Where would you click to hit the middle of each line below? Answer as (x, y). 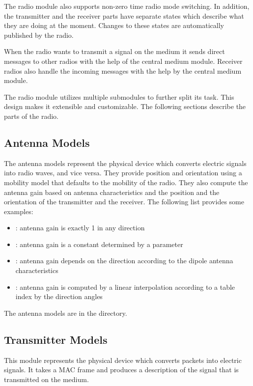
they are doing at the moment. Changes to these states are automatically (114, 25)
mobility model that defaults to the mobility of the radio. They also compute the (126, 182)
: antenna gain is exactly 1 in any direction (80, 228)
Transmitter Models (56, 339)
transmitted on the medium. (46, 379)
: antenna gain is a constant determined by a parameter (99, 244)
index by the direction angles (59, 296)
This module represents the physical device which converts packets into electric (123, 360)
